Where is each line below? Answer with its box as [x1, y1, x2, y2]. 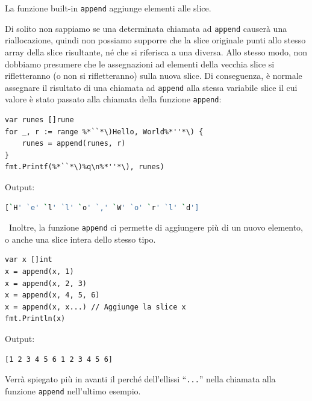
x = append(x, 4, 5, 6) [5, 291, 100, 300]
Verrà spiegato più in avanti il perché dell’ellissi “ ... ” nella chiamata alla [5, 373, 276, 385]
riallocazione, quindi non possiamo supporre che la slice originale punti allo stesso [5, 34, 306, 46]
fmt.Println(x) [5, 314, 66, 323]
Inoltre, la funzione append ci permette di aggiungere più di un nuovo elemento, [8, 221, 303, 234]
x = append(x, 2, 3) [5, 279, 87, 288]
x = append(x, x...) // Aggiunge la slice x [5, 302, 186, 311]
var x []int [5, 255, 52, 264]
